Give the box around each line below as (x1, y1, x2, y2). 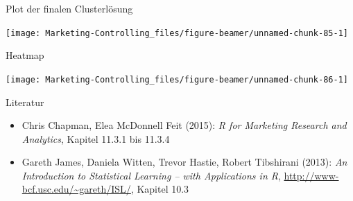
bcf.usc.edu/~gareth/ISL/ (21, 182, 131, 196)
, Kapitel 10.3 (130, 182, 189, 196)
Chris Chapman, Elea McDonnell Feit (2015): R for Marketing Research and (21, 118, 347, 132)
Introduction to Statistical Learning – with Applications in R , (21, 168, 281, 182)
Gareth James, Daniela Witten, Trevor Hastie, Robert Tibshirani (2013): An (21, 155, 347, 169)
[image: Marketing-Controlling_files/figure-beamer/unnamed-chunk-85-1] (6, 28, 348, 38)
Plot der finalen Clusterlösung (6, 1, 133, 15)
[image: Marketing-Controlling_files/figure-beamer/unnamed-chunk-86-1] (6, 74, 348, 85)
